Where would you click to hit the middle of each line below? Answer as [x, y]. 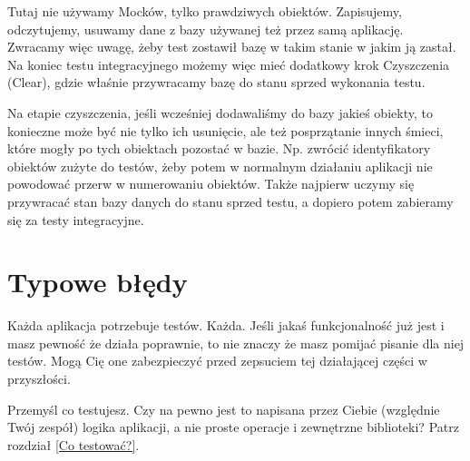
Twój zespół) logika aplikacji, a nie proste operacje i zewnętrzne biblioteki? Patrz [233, 427]
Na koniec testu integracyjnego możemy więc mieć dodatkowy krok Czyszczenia [229, 64]
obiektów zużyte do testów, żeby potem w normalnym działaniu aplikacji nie [220, 166]
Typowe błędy [98, 282]
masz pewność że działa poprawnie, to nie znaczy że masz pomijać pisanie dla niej [236, 343]
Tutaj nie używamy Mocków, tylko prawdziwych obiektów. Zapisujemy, [205, 11]
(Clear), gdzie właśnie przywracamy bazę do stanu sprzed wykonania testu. [216, 82]
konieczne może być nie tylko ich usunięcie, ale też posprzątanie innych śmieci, [225, 130]
